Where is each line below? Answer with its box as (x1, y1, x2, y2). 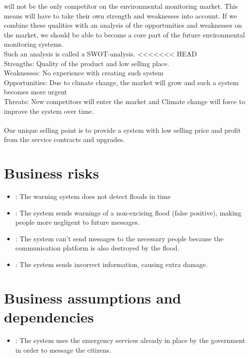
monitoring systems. (4, 39, 64, 49)
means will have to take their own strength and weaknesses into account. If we (4, 10, 237, 20)
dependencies (4, 306, 94, 326)
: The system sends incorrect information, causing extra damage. (15, 259, 208, 269)
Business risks (4, 163, 99, 183)
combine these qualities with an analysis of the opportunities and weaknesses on (4, 20, 242, 30)
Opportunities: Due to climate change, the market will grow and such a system (4, 77, 239, 87)
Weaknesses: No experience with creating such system (4, 68, 164, 78)
